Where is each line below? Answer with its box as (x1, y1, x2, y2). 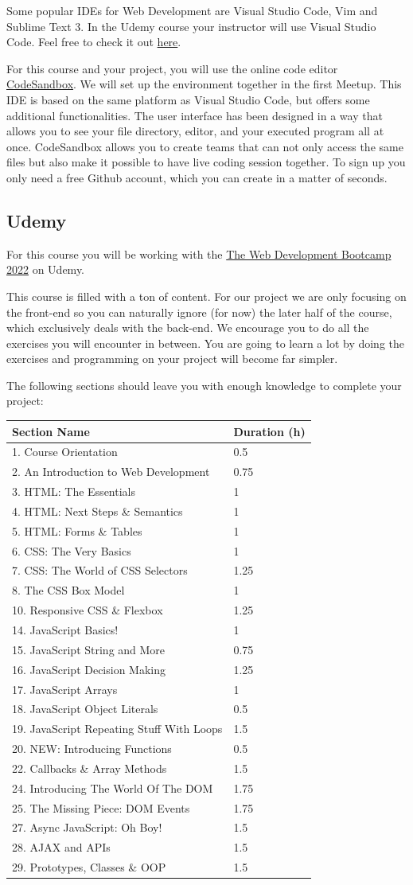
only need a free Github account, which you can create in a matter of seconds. (6, 169, 388, 185)
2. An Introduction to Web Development (12, 463, 210, 480)
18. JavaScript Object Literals (12, 700, 158, 717)
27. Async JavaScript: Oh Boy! (12, 819, 162, 836)
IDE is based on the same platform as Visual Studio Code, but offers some (6, 91, 370, 107)
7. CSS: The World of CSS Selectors (12, 562, 188, 579)
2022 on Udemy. (6, 261, 84, 278)
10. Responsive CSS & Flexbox (12, 602, 163, 618)
